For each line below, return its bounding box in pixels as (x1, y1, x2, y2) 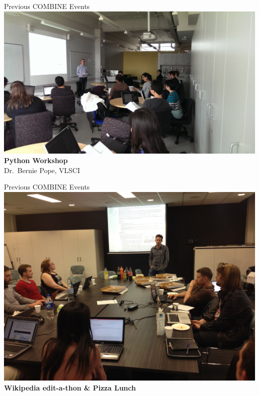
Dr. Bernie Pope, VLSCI (4, 165, 80, 175)
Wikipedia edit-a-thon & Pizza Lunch (4, 382, 136, 393)
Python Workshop (4, 155, 68, 166)
